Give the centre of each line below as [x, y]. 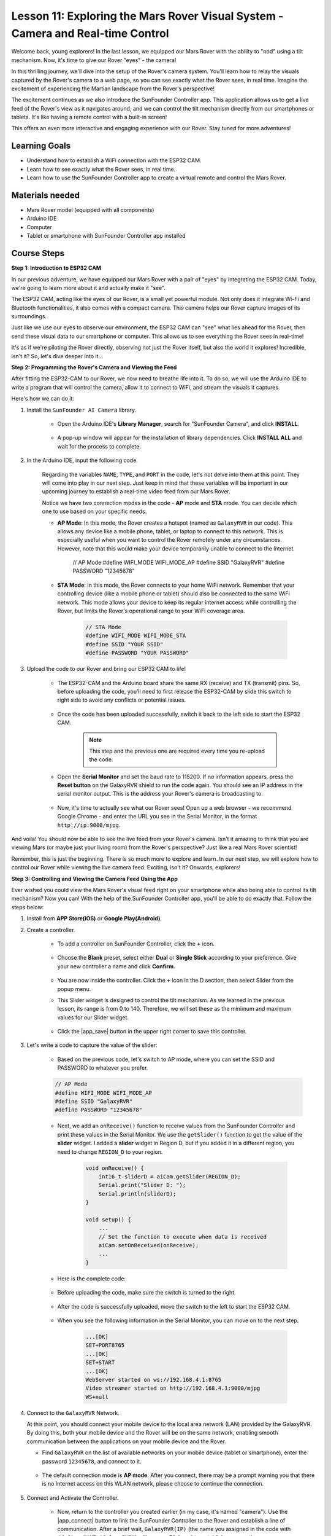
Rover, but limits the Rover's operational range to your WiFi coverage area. [151, 611]
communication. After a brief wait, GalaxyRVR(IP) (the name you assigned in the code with [174, 1529]
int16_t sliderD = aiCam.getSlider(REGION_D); [170, 1176]
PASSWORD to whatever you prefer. [103, 1068]
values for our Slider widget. [93, 1017]
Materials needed [45, 195]
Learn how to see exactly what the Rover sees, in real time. [101, 169]
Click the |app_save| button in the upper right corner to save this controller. [152, 1032]
